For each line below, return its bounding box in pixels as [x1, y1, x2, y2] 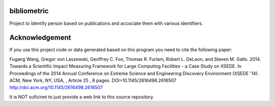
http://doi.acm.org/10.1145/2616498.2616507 [9, 84, 103, 91]
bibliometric [9, 7, 49, 15]
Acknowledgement [9, 33, 71, 42]
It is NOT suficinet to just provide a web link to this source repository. [9, 94, 155, 100]
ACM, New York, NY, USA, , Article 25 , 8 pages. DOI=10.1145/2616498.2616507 [9, 77, 177, 83]
